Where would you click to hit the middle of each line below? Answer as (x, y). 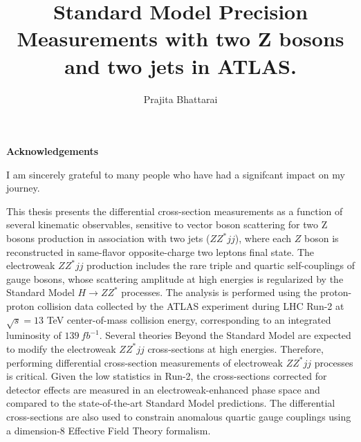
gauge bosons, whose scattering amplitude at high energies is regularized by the (175, 278)
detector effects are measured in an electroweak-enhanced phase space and (163, 389)
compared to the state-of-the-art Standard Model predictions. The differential (171, 403)
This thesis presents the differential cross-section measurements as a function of (175, 211)
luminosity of (34, 335)
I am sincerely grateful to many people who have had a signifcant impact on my (176, 174)
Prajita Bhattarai (180, 99)
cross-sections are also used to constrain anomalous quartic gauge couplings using (179, 416)
